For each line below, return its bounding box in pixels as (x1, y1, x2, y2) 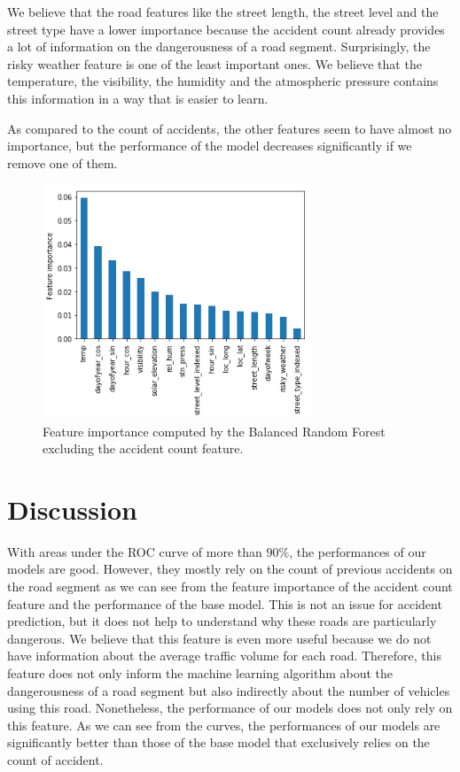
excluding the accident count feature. (43, 439, 244, 458)
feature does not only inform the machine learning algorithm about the (7, 663, 394, 682)
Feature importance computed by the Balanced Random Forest (43, 421, 386, 440)
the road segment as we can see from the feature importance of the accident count (7, 577, 453, 595)
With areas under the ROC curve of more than (7, 542, 262, 560)
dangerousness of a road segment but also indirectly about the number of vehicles (7, 681, 450, 699)
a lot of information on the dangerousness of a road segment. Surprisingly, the (7, 37, 431, 56)
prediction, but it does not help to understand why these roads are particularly (7, 612, 437, 630)
